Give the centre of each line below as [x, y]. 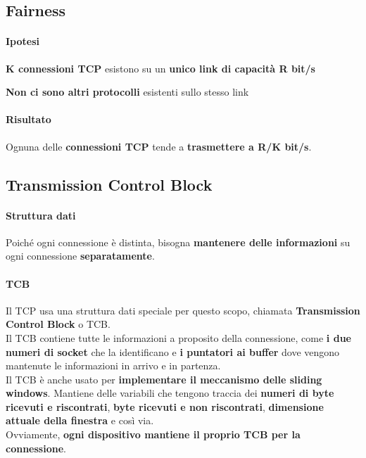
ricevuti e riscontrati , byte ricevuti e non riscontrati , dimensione [165, 406]
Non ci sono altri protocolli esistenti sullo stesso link [127, 92]
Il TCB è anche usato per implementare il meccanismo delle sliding [164, 379]
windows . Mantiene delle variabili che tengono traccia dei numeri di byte [170, 393]
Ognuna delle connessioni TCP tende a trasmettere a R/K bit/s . [159, 146]
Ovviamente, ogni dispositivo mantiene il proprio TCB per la [153, 434]
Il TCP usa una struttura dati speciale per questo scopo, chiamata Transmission [183, 310]
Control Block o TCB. [58, 324]
